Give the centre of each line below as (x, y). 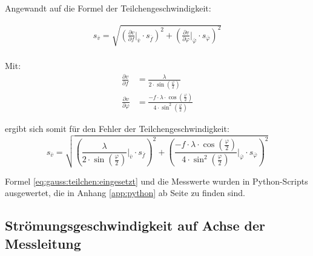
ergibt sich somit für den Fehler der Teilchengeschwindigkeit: (117, 128)
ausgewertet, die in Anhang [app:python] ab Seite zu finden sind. (125, 193)
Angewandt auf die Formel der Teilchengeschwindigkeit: (108, 8)
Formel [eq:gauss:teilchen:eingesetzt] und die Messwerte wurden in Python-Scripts (156, 181)
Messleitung (43, 243)
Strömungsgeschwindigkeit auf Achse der (135, 225)
